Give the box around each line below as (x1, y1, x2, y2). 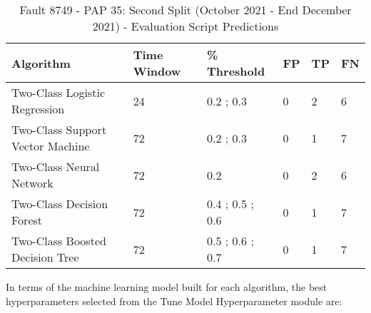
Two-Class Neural (11, 158, 100, 175)
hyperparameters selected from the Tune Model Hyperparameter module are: (6, 293, 342, 308)
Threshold (207, 63, 265, 79)
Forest (11, 212, 43, 228)
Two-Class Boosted (11, 232, 106, 249)
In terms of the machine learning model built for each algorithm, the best (6, 279, 327, 294)
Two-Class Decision (11, 195, 108, 212)
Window (133, 63, 181, 79)
